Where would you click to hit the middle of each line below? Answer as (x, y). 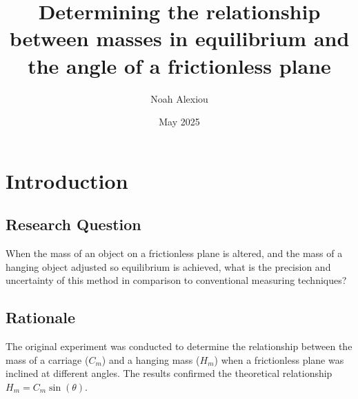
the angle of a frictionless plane (179, 65)
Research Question (73, 224)
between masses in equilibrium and (179, 38)
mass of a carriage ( (47, 359)
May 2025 (179, 122)
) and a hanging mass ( (151, 359)
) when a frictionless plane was (279, 359)
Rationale (40, 317)
